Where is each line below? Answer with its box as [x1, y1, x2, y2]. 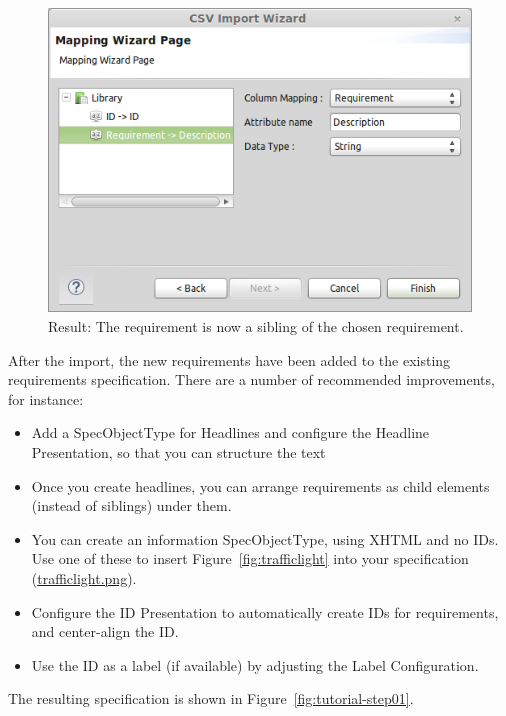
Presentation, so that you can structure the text [31, 442, 326, 463]
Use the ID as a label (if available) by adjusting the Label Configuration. [31, 654, 479, 675]
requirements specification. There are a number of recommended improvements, [8, 369, 495, 390]
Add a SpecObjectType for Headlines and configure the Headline [31, 422, 430, 443]
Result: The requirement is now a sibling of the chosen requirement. [48, 316, 464, 337]
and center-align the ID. [31, 621, 179, 642]
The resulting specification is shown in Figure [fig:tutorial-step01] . [8, 688, 414, 709]
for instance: [8, 388, 84, 409]
